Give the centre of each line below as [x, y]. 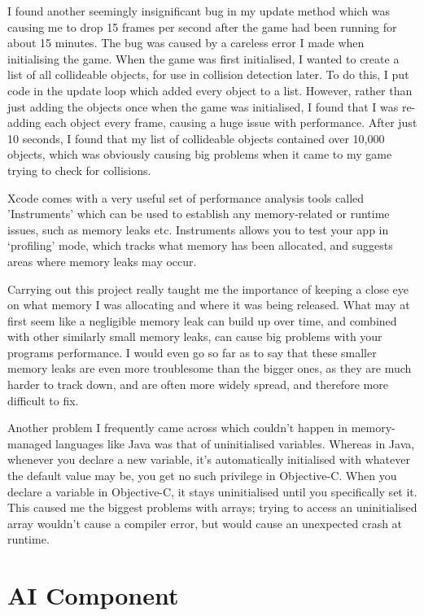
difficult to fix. [43, 400]
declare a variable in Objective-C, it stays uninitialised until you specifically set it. [212, 491]
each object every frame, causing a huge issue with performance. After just [231, 122]
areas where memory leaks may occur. [102, 261]
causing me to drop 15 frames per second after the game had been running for [202, 26]
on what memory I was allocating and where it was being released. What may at [209, 305]
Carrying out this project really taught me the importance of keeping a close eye [208, 288]
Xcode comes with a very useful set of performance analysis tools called [186, 197]
